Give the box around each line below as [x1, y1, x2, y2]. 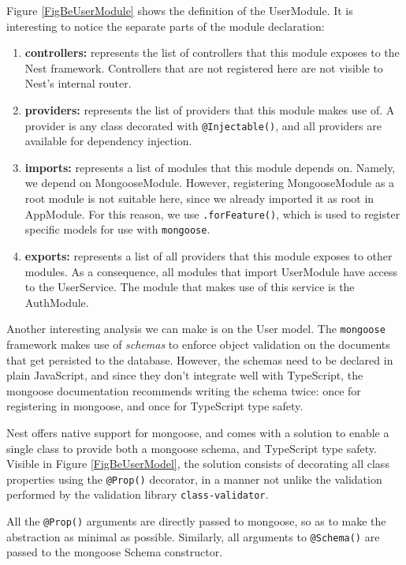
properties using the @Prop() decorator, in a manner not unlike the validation [6, 470, 382, 487]
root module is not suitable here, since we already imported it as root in [24, 190, 374, 206]
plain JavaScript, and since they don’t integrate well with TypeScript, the [6, 367, 363, 384]
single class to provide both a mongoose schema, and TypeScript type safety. [6, 440, 377, 456]
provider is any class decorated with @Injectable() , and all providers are [24, 117, 382, 133]
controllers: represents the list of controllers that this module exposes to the [24, 44, 400, 61]
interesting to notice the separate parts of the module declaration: [6, 17, 325, 34]
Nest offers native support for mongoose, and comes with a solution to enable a [6, 424, 389, 440]
